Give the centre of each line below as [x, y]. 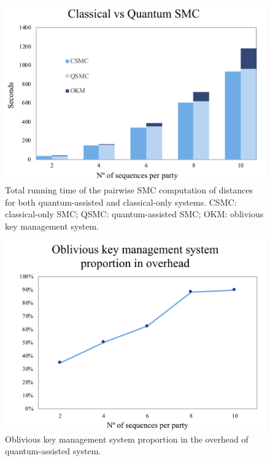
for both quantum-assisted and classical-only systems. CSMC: [121, 202]
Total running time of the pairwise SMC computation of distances [129, 189]
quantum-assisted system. [53, 451]
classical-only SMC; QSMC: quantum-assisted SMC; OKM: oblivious [134, 214]
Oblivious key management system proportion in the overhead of [127, 439]
